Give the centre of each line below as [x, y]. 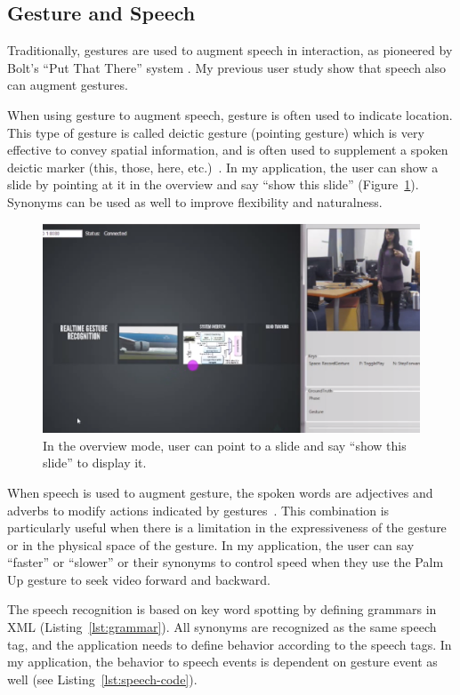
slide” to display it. [95, 463]
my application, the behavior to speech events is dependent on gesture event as [222, 662]
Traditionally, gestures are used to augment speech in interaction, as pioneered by [230, 50]
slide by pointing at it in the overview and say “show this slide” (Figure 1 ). [213, 184]
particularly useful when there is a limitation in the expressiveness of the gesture [227, 527]
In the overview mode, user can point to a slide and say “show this [225, 445]
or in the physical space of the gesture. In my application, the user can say [211, 544]
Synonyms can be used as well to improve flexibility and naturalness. [195, 201]
